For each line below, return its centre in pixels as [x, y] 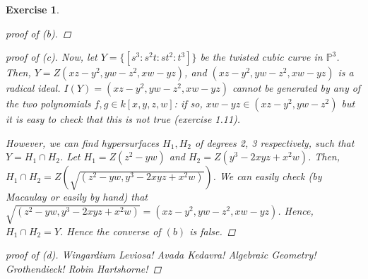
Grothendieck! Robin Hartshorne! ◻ [84, 268]
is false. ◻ [213, 231]
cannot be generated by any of [296, 88]
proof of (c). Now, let [52, 57]
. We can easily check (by [267, 176]
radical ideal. [33, 88]
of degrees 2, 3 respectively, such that [274, 142]
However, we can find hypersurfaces [83, 142]
